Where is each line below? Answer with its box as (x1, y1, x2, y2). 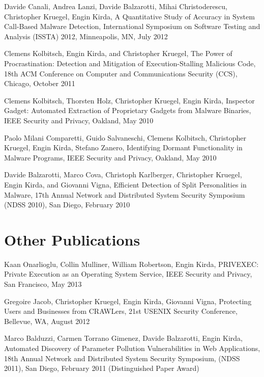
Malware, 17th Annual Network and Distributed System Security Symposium (4, 189, 245, 200)
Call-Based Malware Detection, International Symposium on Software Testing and (4, 21, 260, 32)
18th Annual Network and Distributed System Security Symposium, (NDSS (4, 353, 240, 363)
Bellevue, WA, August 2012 (4, 315, 90, 326)
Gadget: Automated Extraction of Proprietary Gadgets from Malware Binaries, (4, 105, 251, 116)
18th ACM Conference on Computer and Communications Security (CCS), (4, 68, 238, 78)
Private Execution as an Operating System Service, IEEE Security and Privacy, (4, 268, 252, 279)
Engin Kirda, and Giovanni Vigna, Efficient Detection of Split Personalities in (4, 179, 247, 190)
